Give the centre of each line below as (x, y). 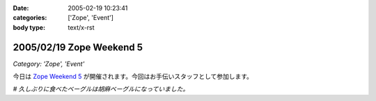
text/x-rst (81, 27)
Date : (21, 8)
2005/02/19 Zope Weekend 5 (78, 47)
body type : (29, 27)
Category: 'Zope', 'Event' (49, 64)
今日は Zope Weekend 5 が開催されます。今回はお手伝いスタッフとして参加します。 (133, 77)
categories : (30, 18)
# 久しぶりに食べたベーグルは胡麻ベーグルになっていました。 (101, 89)
